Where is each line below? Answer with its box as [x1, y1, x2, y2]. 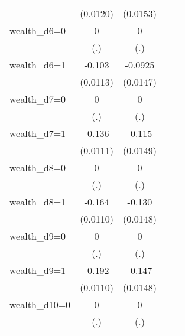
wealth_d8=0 [9, 161, 66, 174]
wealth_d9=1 [9, 263, 66, 277]
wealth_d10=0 [9, 298, 71, 311]
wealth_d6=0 [9, 24, 66, 37]
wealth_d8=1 [9, 195, 66, 208]
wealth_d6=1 [9, 58, 66, 71]
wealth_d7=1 [9, 126, 66, 140]
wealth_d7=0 [9, 92, 66, 106]
